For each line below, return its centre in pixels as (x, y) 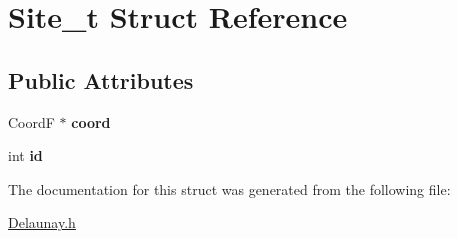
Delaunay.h (42, 222)
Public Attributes (101, 79)
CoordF (31, 121)
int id (25, 155)
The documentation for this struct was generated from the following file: (229, 188)
